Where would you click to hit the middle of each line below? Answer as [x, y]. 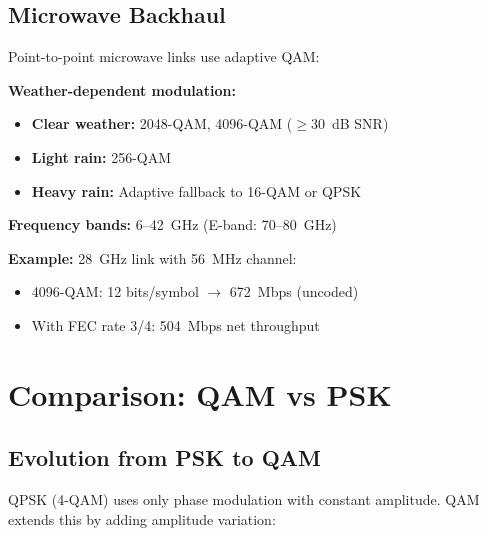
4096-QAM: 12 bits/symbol [115, 291]
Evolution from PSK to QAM [165, 457]
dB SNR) [360, 123]
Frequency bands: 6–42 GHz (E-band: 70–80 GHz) [172, 224]
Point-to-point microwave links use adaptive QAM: [164, 56]
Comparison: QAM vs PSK [200, 393]
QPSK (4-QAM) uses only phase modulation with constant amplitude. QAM [244, 499]
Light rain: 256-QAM [101, 156]
